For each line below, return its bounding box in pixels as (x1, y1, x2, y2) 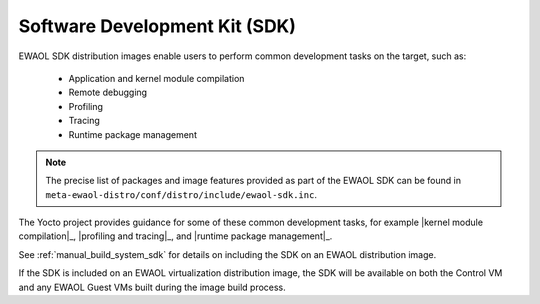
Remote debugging (68, 86, 148, 99)
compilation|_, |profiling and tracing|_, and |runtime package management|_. (18, 230, 333, 242)
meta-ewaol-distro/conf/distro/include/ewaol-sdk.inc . (45, 188, 317, 200)
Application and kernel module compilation (68, 72, 245, 84)
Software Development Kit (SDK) (18, 15, 297, 37)
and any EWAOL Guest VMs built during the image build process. (18, 281, 287, 293)
